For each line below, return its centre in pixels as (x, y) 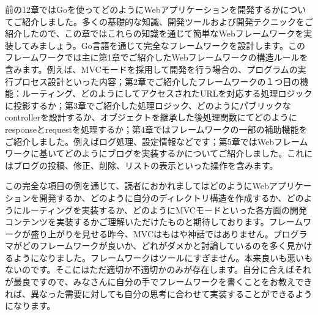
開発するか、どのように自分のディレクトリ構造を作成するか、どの (171, 197)
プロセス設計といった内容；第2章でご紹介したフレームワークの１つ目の (157, 81)
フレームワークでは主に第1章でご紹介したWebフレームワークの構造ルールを (157, 57)
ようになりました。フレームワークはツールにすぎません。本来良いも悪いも (163, 257)
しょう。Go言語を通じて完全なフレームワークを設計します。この (176, 45)
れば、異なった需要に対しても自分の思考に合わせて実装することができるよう (159, 293)
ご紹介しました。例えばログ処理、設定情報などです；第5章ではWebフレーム (157, 141)
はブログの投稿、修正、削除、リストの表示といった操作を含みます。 (142, 165)
